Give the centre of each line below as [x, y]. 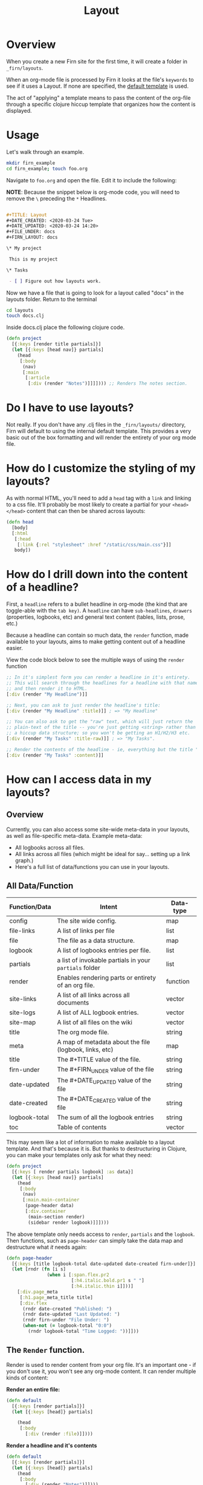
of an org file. [76, 985]
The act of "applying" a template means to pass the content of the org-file [99, 98]
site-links [23, 998]
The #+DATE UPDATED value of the [104, 1081]
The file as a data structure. [96, 940]
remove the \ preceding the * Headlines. [56, 198]
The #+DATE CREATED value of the [104, 1099]
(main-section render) [56, 1217]
